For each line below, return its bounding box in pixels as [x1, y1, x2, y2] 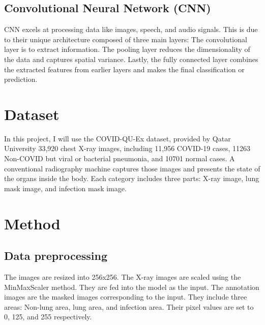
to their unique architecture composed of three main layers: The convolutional [4, 34, 247, 44]
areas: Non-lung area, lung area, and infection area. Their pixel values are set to [4, 301, 254, 312]
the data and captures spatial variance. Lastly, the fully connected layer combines [4, 53, 258, 64]
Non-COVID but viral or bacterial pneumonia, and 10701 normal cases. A [4, 153, 235, 164]
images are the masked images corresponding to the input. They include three [4, 291, 247, 302]
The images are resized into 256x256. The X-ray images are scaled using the [4, 272, 241, 282]
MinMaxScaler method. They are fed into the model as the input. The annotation [4, 281, 259, 292]
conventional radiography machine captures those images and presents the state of [4, 163, 260, 173]
